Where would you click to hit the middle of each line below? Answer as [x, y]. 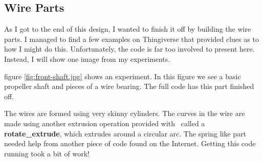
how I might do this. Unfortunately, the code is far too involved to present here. [129, 49]
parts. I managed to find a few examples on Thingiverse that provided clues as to [131, 39]
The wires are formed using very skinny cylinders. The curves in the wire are [125, 113]
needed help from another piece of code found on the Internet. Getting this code [130, 143]
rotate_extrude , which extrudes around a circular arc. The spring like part [125, 133]
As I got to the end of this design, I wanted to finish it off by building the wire [128, 29]
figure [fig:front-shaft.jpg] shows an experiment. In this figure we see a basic [123, 76]
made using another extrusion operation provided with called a [105, 123]
